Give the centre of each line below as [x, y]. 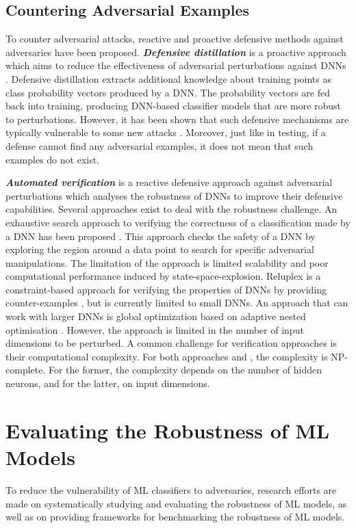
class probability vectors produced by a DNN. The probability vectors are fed [168, 92]
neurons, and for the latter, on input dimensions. [108, 383]
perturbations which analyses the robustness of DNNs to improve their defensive [174, 195]
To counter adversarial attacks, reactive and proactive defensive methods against [175, 39]
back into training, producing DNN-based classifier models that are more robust [174, 106]
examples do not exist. [53, 159]
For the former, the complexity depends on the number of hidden [185, 370]
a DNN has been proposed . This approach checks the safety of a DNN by [161, 236]
